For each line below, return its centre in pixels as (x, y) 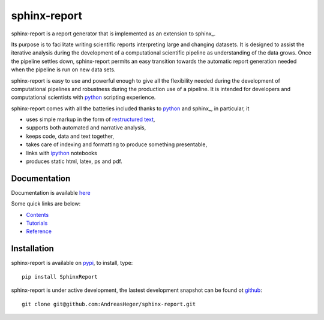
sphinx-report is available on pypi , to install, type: (72, 263)
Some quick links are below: (46, 204)
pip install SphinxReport (60, 277)
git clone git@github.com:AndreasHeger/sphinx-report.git (109, 304)
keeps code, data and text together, (70, 136)
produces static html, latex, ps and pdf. (74, 161)
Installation (32, 249)
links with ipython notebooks (61, 153)
